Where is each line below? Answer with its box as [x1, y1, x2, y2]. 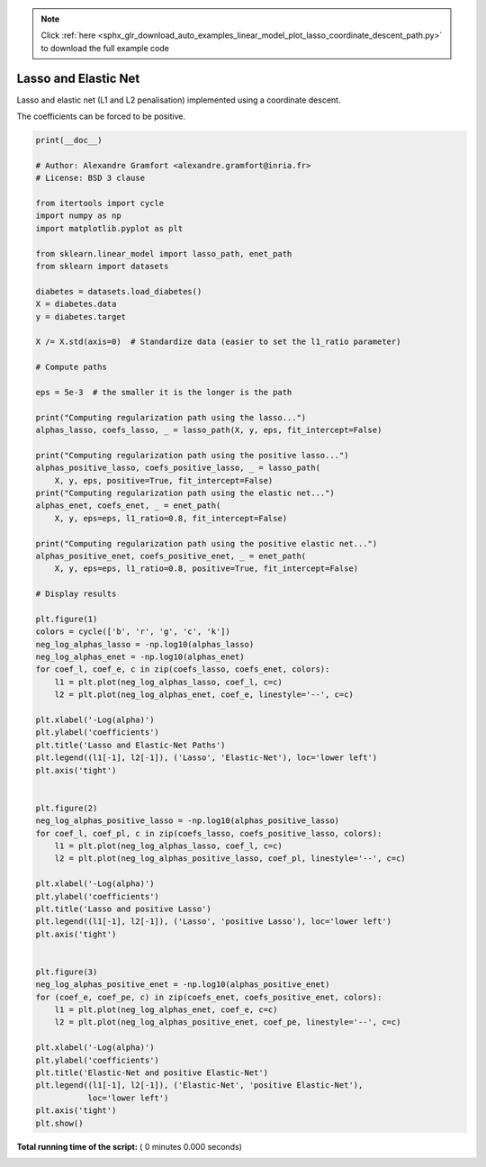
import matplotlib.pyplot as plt [35, 223, 184, 233]
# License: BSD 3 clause [35, 173, 146, 184]
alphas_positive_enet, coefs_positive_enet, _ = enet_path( [35, 550, 307, 561]
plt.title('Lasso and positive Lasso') [35, 903, 211, 914]
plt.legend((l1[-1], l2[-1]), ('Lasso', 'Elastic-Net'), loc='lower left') [35, 753, 378, 763]
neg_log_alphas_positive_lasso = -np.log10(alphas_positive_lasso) [35, 816, 340, 826]
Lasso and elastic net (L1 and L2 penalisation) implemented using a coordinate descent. [16, 95, 341, 105]
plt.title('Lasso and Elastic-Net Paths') [35, 739, 226, 750]
